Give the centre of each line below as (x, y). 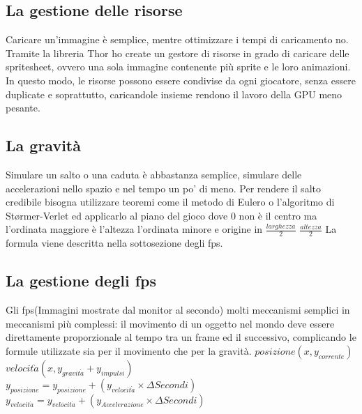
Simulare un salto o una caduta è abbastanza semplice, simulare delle (154, 174)
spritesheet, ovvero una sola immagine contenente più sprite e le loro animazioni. (178, 67)
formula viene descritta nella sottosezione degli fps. (114, 243)
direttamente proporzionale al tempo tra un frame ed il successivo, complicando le (181, 337)
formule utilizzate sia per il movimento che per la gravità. (129, 350)
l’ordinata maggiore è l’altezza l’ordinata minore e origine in (134, 229)
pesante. (23, 108)
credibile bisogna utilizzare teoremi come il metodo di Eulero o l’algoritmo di (170, 202)
